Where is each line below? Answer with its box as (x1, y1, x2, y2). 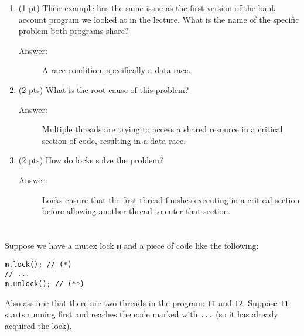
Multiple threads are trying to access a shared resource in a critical (42, 123, 283, 135)
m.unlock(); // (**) (5, 279, 85, 288)
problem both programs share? (18, 25, 129, 37)
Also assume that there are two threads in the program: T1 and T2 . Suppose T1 (5, 296, 289, 308)
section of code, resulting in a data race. (42, 134, 186, 146)
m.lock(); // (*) (5, 260, 72, 269)
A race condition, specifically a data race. (42, 64, 191, 76)
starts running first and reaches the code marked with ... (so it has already (5, 308, 278, 320)
